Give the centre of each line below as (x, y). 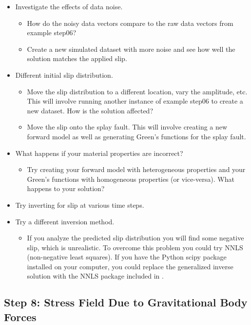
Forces (20, 316)
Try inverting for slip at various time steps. (80, 205)
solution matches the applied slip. (77, 58)
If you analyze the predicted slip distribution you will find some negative (135, 238)
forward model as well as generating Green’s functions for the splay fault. (136, 136)
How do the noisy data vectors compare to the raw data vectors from (130, 23)
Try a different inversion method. (65, 221)
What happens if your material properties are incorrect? (99, 153)
